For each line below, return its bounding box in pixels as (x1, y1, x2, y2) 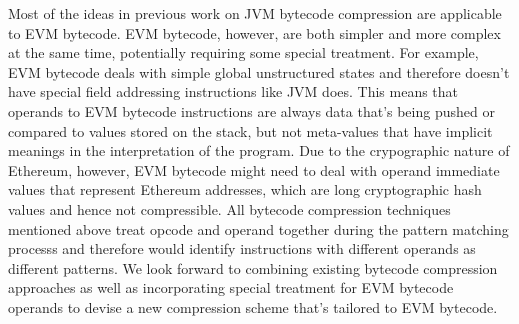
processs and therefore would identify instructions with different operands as (8, 238, 476, 259)
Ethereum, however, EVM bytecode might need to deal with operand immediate (8, 159, 500, 180)
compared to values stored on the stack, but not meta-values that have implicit (8, 120, 493, 141)
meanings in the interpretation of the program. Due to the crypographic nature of (8, 140, 510, 161)
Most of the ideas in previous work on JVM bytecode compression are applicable (8, 3, 502, 23)
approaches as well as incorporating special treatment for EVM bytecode (8, 277, 454, 298)
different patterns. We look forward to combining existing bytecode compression (8, 257, 498, 278)
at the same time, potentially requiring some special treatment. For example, (8, 42, 479, 63)
